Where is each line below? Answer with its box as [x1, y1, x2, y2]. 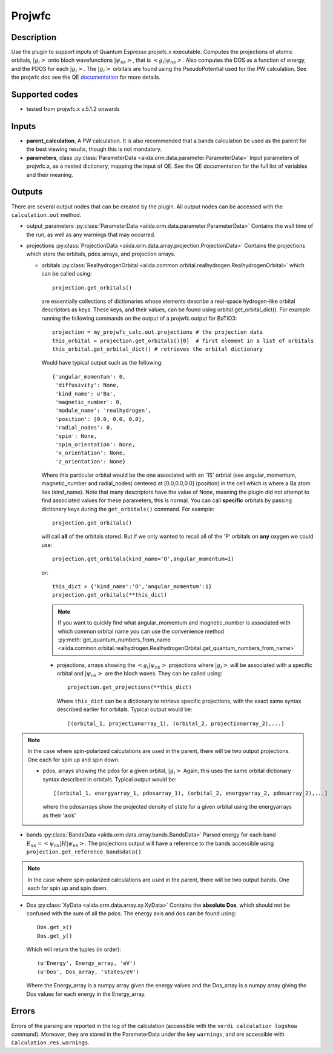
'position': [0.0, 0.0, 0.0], [55, 416, 145, 422]
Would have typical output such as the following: [41, 359, 163, 366]
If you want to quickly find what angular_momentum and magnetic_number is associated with [58, 619, 291, 626]
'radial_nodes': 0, [55, 424, 113, 431]
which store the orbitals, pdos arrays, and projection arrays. [26, 250, 176, 257]
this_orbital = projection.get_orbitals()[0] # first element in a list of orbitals [52, 337, 314, 344]
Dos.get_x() [37, 924, 73, 931]
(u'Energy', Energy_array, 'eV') [37, 960, 136, 967]
